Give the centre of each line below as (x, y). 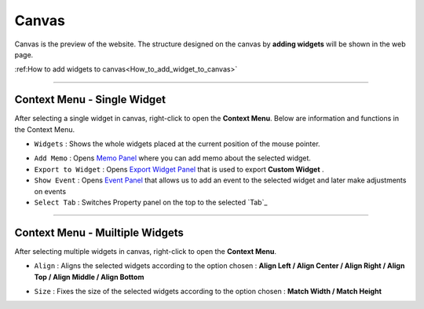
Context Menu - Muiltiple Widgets (99, 232)
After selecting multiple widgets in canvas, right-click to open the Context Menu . (146, 251)
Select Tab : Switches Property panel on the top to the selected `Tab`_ (151, 202)
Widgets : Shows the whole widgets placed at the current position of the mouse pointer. (177, 144)
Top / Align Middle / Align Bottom (89, 277)
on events (50, 191)
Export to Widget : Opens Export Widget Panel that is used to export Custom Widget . (179, 169)
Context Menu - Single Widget (90, 99)
